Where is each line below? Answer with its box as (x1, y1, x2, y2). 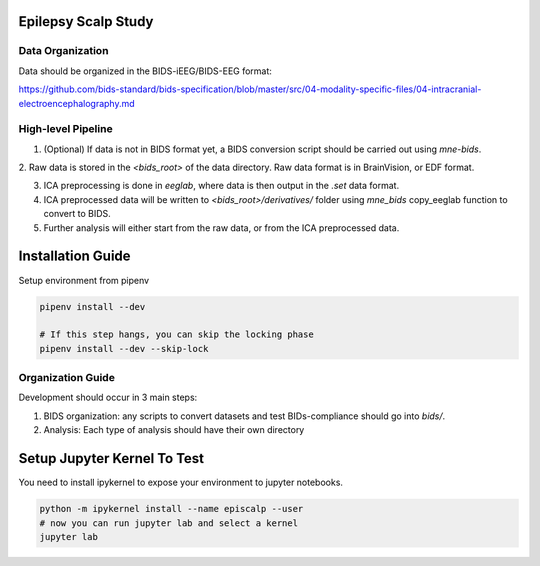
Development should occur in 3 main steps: (18, 391, 198, 404)
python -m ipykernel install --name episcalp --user (39, 503, 304, 515)
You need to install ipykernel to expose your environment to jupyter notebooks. (18, 476, 344, 489)
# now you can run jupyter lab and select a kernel (39, 517, 299, 529)
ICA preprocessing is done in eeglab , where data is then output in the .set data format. (43, 180, 400, 192)
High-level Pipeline (18, 122, 114, 136)
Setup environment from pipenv (18, 274, 150, 286)
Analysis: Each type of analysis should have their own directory (43, 424, 305, 436)
